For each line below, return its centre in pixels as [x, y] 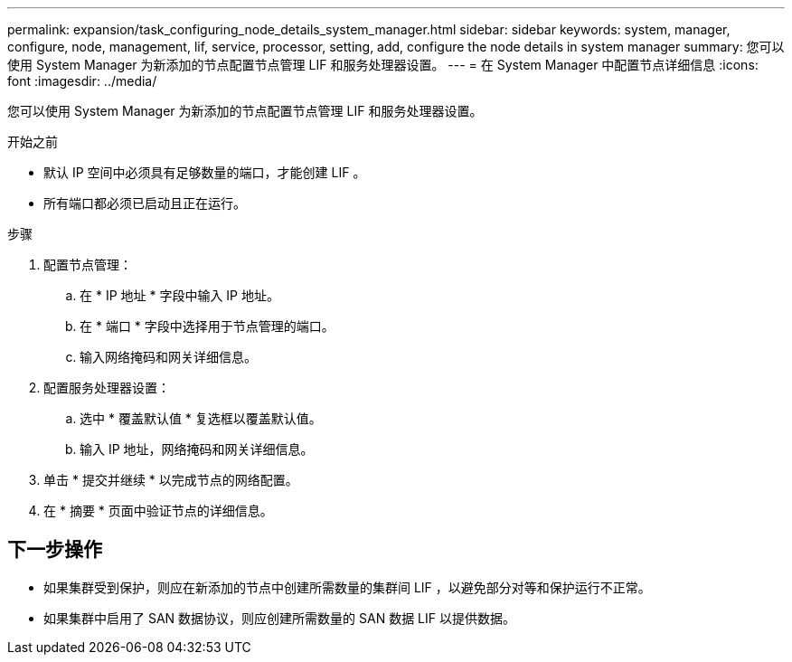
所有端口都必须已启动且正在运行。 [145, 203]
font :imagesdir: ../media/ [82, 81]
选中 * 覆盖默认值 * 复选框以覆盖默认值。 [201, 418]
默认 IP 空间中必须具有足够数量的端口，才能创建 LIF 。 [205, 172]
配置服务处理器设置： [107, 388]
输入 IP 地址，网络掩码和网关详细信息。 [197, 449]
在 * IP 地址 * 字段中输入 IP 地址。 [179, 295]
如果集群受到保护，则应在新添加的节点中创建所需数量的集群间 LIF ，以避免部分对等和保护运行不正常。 [347, 587]
